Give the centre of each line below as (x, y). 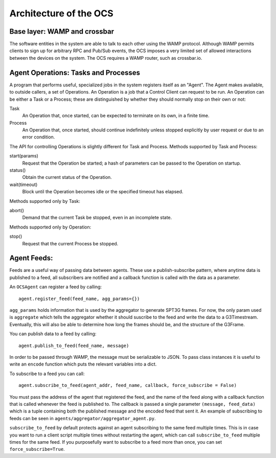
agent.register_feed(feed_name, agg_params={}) (79, 299)
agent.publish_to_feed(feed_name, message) (74, 346)
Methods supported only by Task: (45, 201)
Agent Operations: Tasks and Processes (75, 72)
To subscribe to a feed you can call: (47, 374)
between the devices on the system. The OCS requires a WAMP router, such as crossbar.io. (106, 58)
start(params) (24, 156)
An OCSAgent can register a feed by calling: (56, 287)
